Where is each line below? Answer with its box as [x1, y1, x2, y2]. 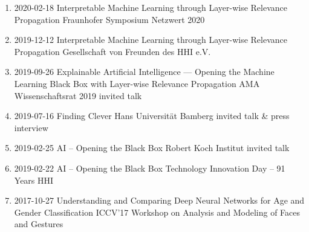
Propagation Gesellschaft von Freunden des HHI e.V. [14, 45, 211, 57]
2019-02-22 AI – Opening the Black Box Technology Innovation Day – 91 [14, 161, 285, 174]
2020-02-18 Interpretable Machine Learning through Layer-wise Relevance [14, 1, 287, 13]
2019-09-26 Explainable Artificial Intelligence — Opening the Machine [14, 65, 275, 78]
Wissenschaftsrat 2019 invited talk [14, 89, 142, 101]
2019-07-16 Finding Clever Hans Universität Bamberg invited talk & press [14, 109, 290, 122]
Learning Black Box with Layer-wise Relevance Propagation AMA [14, 77, 260, 89]
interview [14, 121, 48, 134]
